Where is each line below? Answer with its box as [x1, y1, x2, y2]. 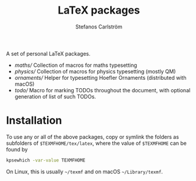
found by [6, 146, 28, 153]
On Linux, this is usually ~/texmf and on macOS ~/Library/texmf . [6, 168, 163, 175]
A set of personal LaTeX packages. [6, 50, 91, 57]
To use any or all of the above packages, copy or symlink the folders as [6, 133, 180, 140]
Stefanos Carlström [75, 23, 122, 30]
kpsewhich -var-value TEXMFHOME [6, 157, 85, 163]
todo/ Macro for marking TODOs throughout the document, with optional [14, 86, 191, 93]
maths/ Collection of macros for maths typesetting [14, 62, 137, 69]
